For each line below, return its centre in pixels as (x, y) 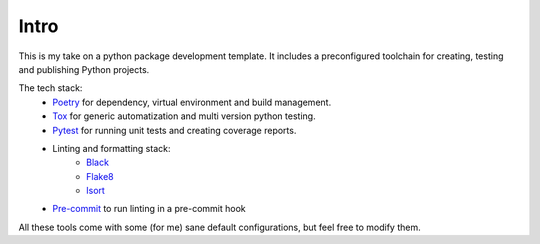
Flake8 (100, 176)
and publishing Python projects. (84, 69)
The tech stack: (50, 88)
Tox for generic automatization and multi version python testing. (184, 116)
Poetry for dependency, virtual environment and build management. (192, 102)
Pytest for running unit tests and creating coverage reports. (174, 130)
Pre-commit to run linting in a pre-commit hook (149, 209)
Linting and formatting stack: (111, 148)
